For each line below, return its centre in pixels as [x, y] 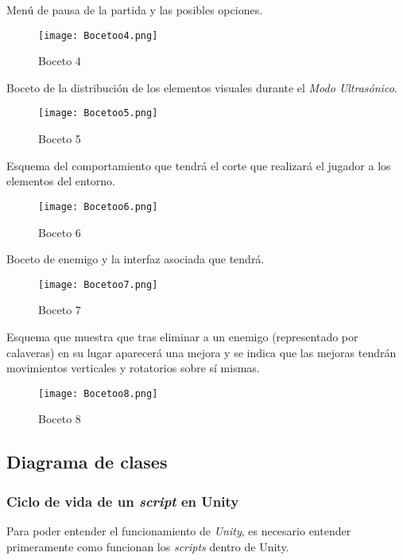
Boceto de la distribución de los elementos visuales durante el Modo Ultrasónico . [202, 87]
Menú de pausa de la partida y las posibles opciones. [135, 10]
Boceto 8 [60, 419]
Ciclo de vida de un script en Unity [123, 501]
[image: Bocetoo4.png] [98, 35]
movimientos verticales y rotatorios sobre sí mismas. [133, 368]
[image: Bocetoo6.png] [98, 206]
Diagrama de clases [87, 462]
